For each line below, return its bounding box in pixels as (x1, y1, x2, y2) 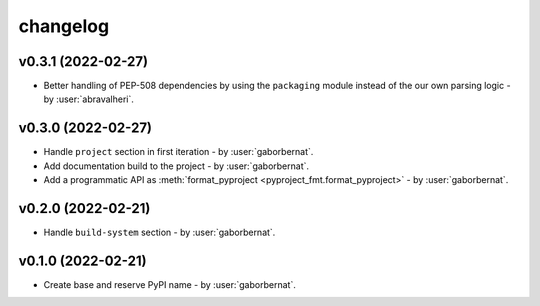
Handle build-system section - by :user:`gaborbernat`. (43, 226, 276, 239)
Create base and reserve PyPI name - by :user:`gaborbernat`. (43, 278, 297, 290)
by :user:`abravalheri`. (43, 93, 134, 105)
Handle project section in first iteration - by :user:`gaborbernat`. (43, 146, 314, 158)
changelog (18, 15, 110, 37)
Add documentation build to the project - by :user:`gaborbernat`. (43, 160, 310, 172)
